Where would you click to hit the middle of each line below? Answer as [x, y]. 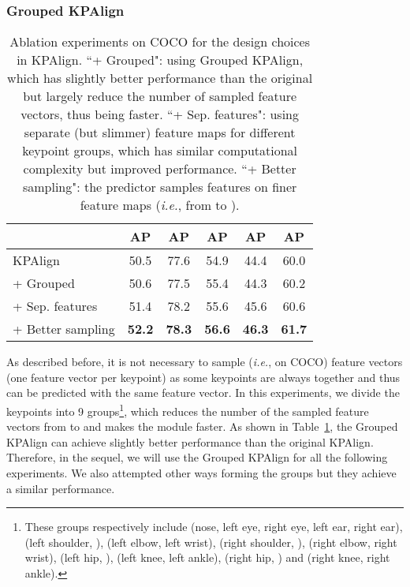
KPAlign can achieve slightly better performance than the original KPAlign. [190, 441]
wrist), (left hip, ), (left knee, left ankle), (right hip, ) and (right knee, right [207, 557]
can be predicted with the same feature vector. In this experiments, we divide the [203, 393]
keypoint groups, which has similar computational [160, 151]
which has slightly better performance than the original [160, 78]
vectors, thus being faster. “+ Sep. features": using [160, 114]
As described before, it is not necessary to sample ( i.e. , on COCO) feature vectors [205, 362]
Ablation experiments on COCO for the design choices [160, 42]
